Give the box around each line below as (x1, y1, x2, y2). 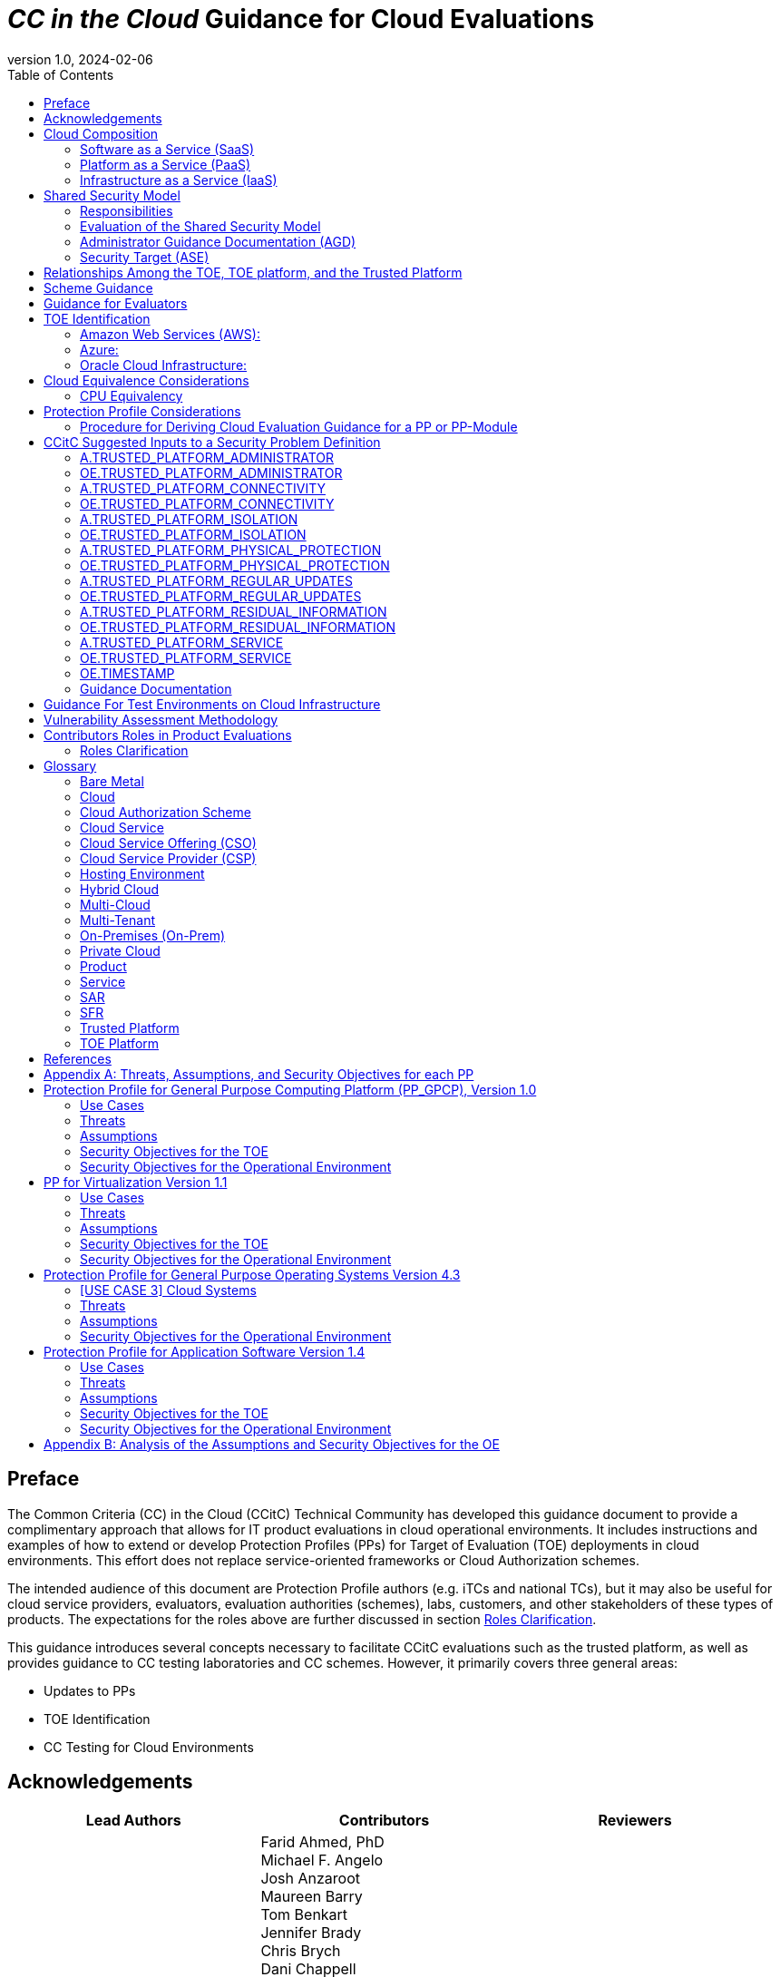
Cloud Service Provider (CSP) (80, 850, 257, 866)
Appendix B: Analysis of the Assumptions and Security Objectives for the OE (44, 1436, 500, 1452)
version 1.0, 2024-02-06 (7, 51, 153, 67)
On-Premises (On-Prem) (80, 927, 226, 943)
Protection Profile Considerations (44, 403, 241, 419)
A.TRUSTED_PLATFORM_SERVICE (80, 634, 284, 650)
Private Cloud (80, 942, 161, 959)
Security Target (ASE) (80, 248, 210, 265)
